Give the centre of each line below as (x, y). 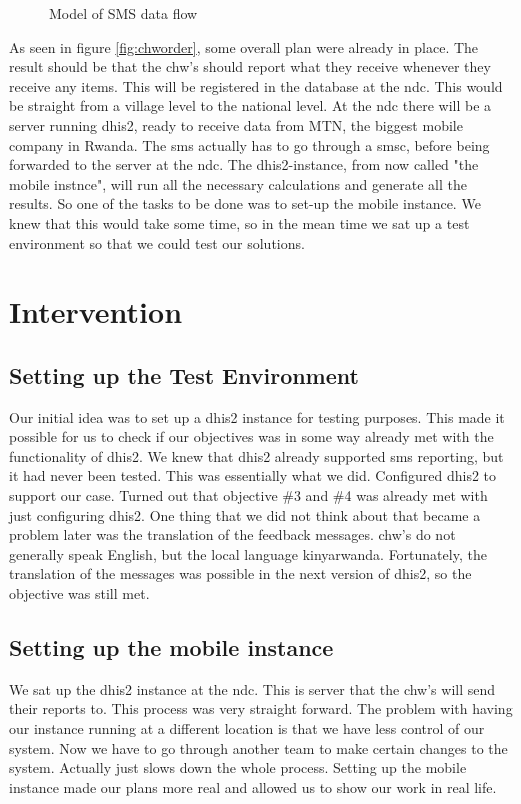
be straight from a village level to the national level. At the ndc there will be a (250, 105)
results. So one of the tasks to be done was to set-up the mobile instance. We (245, 203)
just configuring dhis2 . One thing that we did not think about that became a (245, 514)
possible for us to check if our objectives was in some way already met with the (251, 436)
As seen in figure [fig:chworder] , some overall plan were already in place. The (244, 46)
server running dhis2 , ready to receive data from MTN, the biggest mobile (236, 124)
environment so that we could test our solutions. (157, 242)
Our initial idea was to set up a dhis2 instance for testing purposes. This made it (257, 416)
